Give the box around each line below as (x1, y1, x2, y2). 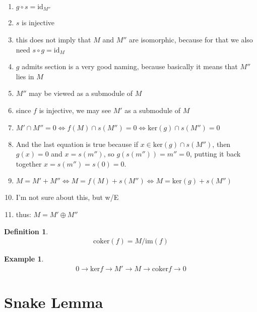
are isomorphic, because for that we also (129, 34, 253, 45)
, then (212, 138, 231, 149)
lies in (16, 71, 34, 81)
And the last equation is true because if (16, 138, 138, 149)
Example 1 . (4, 253, 44, 264)
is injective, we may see (39, 105, 111, 116)
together (16, 158, 42, 169)
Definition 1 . (4, 226, 48, 236)
